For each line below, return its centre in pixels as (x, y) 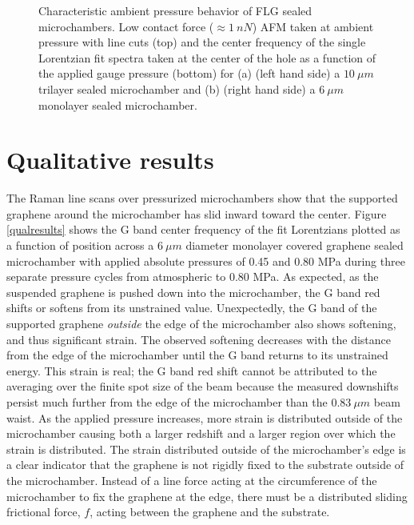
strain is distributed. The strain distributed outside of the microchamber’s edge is (206, 449)
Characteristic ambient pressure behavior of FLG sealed (175, 10)
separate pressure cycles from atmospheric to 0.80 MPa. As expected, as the (193, 277)
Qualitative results (110, 160)
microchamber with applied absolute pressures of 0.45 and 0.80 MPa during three (206, 260)
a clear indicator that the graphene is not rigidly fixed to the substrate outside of (205, 465)
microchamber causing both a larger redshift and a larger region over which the (201, 433)
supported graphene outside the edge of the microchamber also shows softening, (201, 324)
